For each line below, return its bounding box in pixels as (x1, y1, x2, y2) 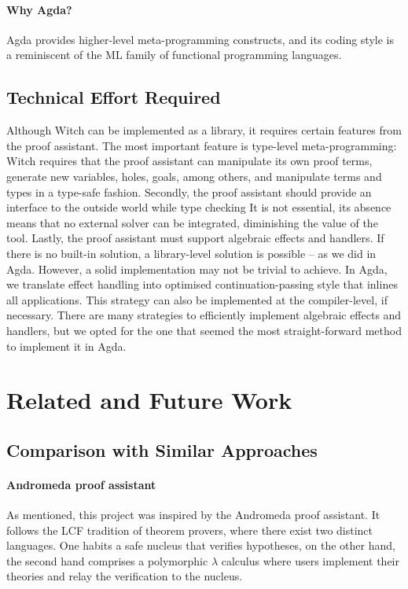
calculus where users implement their (221, 552, 399, 569)
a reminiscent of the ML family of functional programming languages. (6, 46, 342, 63)
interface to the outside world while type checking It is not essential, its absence (6, 199, 391, 215)
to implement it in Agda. (6, 337, 127, 354)
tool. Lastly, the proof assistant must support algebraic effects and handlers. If (6, 230, 384, 246)
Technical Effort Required (6, 85, 221, 109)
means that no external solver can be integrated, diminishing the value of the (6, 214, 378, 230)
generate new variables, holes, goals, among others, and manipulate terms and (6, 167, 382, 184)
